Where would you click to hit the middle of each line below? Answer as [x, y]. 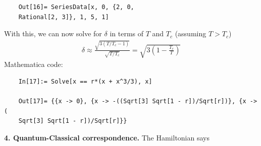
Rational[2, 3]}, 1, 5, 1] [64, 17]
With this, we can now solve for [53, 33]
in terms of [127, 33]
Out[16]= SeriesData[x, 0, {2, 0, [76, 7]
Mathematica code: [34, 64]
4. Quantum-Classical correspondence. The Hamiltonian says [107, 137]
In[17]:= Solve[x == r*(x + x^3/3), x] [85, 81]
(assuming [191, 33]
